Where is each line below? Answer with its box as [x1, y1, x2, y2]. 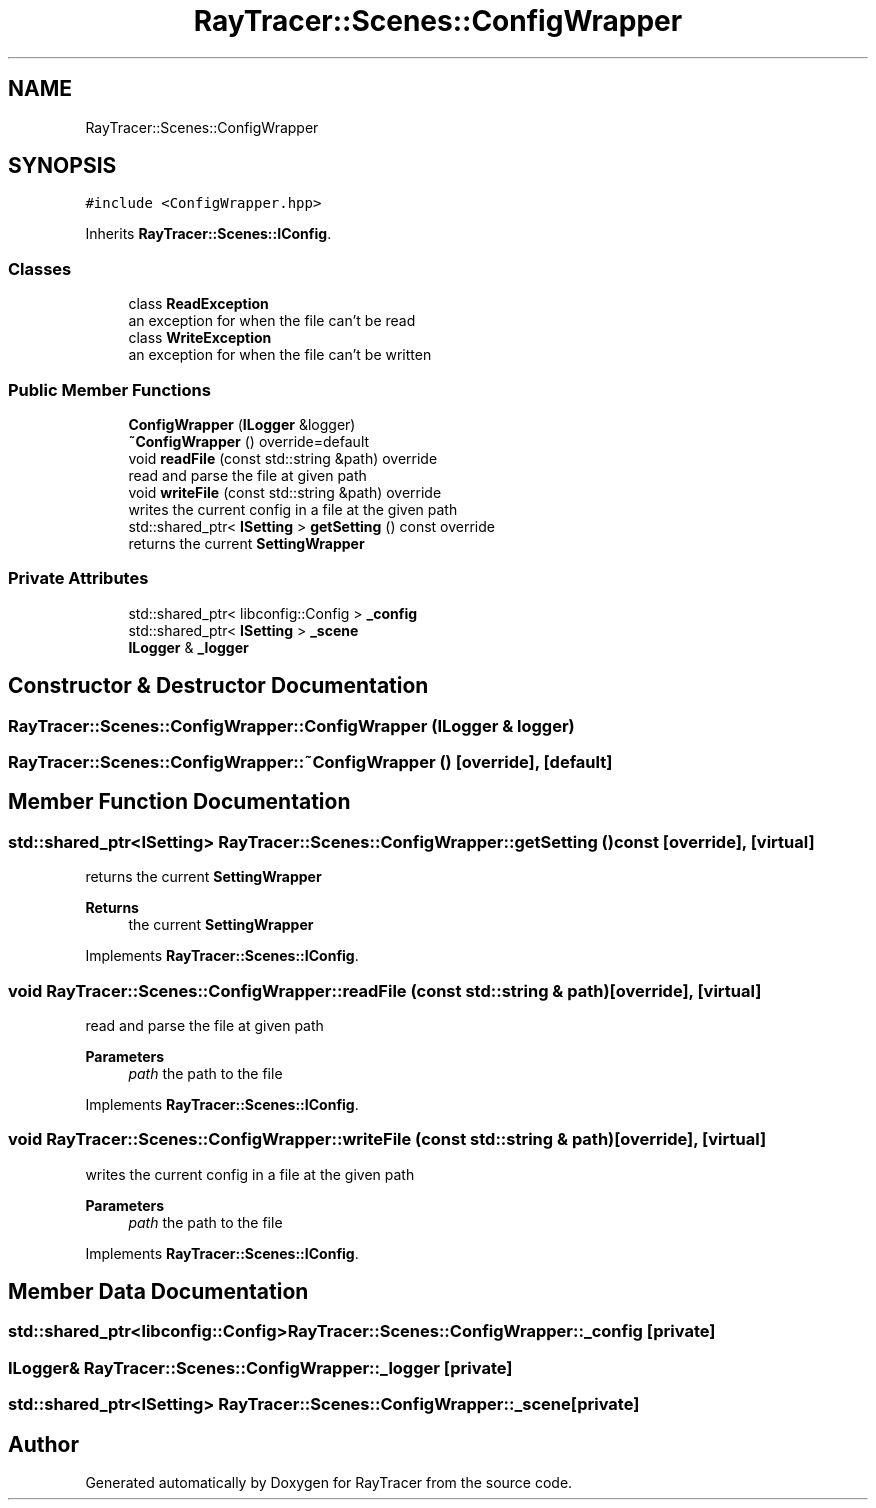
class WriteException [128, 329, 272, 347]
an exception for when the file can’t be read [128, 312, 416, 330]
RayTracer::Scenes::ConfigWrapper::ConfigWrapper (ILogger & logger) [8, 715, 575, 736]
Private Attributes [8, 568, 149, 589]
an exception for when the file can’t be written [128, 346, 432, 364]
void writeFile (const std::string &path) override [128, 483, 442, 501]
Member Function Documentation [8, 789, 351, 815]
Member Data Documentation [8, 1279, 309, 1305]
